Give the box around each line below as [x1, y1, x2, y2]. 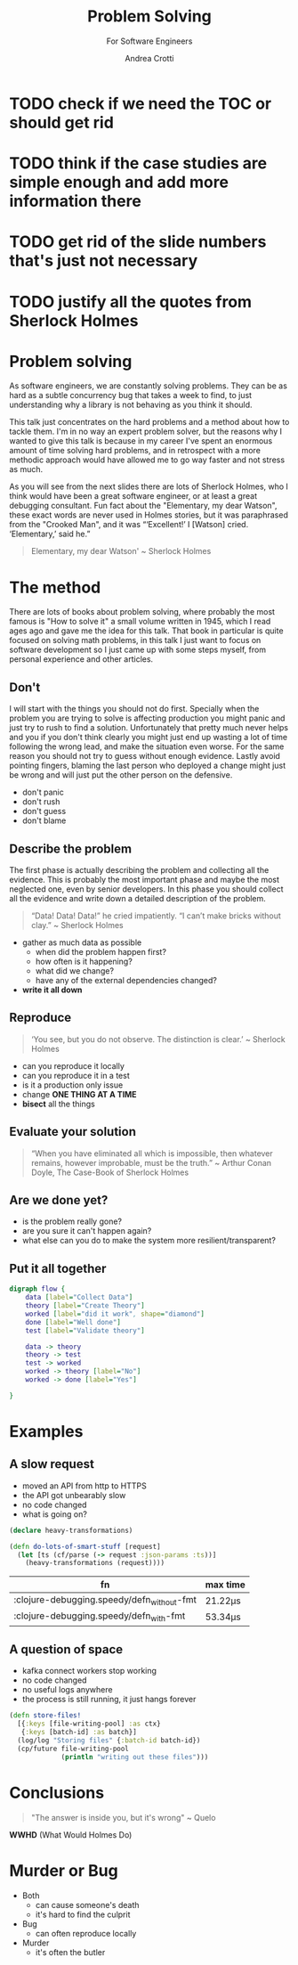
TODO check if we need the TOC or [9, 94, 272, 113]
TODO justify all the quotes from [9, 291, 252, 312]
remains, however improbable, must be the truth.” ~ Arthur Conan [30, 1157, 272, 1168]
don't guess [21, 806, 67, 817]
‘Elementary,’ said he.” [9, 528, 91, 540]
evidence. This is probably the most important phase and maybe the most [9, 875, 280, 885]
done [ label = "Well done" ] [25, 1317, 122, 1326]
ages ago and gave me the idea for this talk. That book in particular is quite [9, 625, 284, 636]
